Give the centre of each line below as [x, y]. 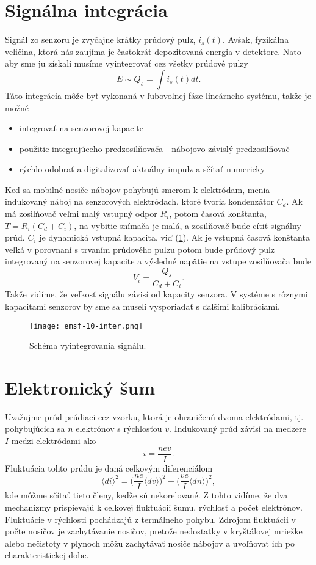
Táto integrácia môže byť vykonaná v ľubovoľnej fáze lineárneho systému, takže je [158, 95]
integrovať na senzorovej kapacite [81, 128]
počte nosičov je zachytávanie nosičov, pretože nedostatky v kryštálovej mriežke [154, 531]
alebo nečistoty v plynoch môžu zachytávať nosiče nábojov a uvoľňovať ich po [150, 543]
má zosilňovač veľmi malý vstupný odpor [81, 213]
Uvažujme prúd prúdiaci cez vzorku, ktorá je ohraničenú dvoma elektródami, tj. [154, 416]
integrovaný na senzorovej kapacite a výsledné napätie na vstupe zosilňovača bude [158, 261]
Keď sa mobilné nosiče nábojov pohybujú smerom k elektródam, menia [138, 189]
